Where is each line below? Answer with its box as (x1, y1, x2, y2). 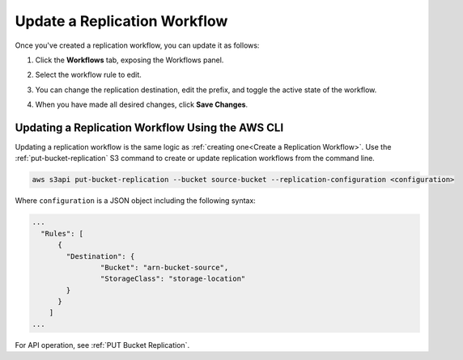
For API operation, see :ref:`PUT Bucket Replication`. (15, 340, 190, 349)
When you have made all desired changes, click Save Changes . (35, 100, 248, 109)
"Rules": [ (40, 229, 84, 238)
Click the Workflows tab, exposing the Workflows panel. (35, 55, 224, 65)
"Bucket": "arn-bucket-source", (100, 263, 229, 272)
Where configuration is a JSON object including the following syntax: (15, 196, 257, 205)
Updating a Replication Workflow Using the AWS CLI (15, 121, 284, 134)
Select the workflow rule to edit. (35, 70, 142, 80)
